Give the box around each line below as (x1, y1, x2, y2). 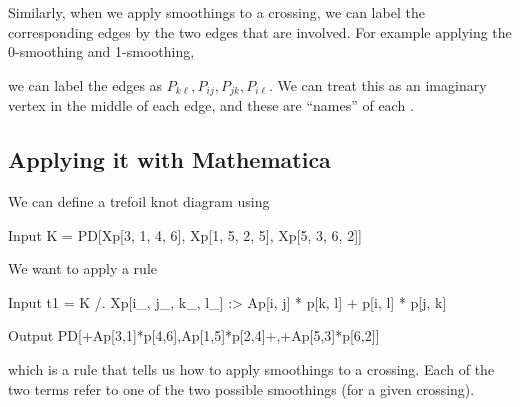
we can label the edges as (8, 74, 163, 95)
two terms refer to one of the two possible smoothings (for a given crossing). (8, 378, 475, 399)
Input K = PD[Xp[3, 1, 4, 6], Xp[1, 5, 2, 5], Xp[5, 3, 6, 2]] (8, 224, 362, 245)
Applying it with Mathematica (8, 144, 331, 175)
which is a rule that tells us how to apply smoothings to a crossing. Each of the (8, 359, 495, 379)
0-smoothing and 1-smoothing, (8, 41, 195, 62)
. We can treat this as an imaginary (268, 74, 487, 95)
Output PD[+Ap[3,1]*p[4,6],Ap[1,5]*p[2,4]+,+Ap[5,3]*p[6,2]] (8, 325, 380, 346)
